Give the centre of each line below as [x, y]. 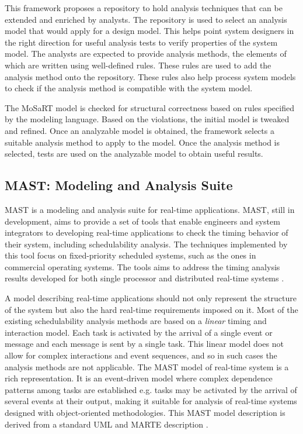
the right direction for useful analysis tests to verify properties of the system [141, 42]
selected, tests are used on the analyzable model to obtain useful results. [134, 154]
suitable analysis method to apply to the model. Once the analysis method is [142, 142]
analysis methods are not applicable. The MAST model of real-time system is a [147, 366]
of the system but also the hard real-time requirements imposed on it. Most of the [151, 309]
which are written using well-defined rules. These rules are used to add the [138, 65]
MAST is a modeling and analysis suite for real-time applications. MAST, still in [150, 209]
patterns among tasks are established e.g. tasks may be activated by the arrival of [151, 389]
